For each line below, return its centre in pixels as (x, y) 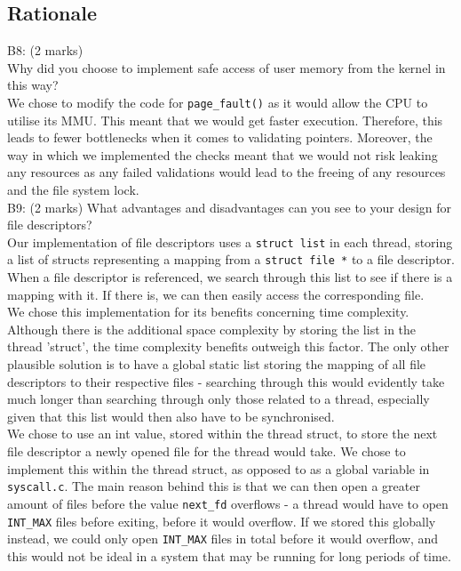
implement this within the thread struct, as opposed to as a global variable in (219, 468)
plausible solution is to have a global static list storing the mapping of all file (217, 364)
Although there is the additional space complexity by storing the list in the (212, 329)
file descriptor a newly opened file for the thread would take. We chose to (207, 451)
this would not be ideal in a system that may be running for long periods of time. (229, 555)
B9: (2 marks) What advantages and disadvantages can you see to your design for (230, 207)
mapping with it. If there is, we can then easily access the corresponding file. (216, 294)
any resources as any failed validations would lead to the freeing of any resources (227, 172)
